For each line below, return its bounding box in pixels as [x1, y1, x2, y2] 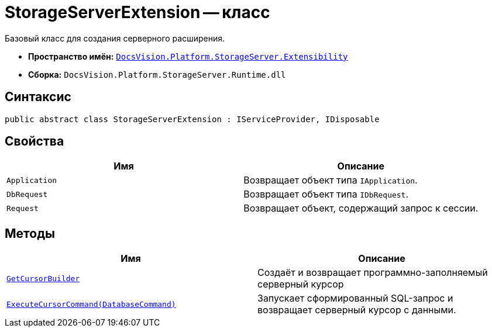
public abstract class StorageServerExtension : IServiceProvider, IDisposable [5, 114, 380, 124]
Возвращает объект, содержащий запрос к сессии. [243, 202, 479, 215]
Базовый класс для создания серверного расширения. [5, 33, 225, 43]
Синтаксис [5, 89, 71, 105]
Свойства [5, 134, 64, 149]
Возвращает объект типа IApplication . [243, 174, 418, 186]
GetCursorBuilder [6, 274, 80, 283]
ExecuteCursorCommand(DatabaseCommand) [6, 299, 176, 309]
